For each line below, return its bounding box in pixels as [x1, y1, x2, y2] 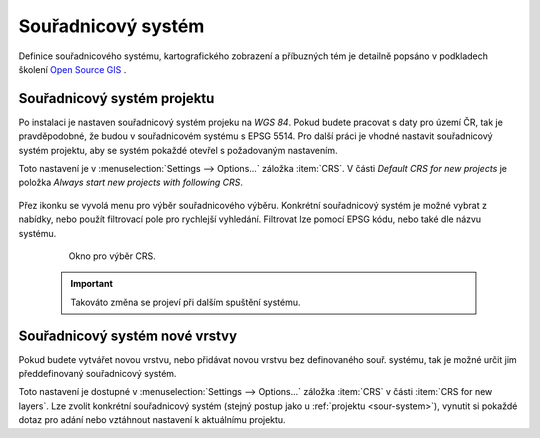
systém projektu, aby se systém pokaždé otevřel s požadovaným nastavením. [18, 144, 338, 156]
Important [70, 278, 114, 290]
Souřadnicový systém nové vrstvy [18, 327, 238, 344]
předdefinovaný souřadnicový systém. [18, 368, 177, 380]
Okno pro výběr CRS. [68, 250, 156, 262]
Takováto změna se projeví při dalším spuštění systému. [70, 296, 301, 308]
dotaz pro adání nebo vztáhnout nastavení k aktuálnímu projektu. [18, 414, 286, 426]
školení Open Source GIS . [18, 63, 127, 75]
